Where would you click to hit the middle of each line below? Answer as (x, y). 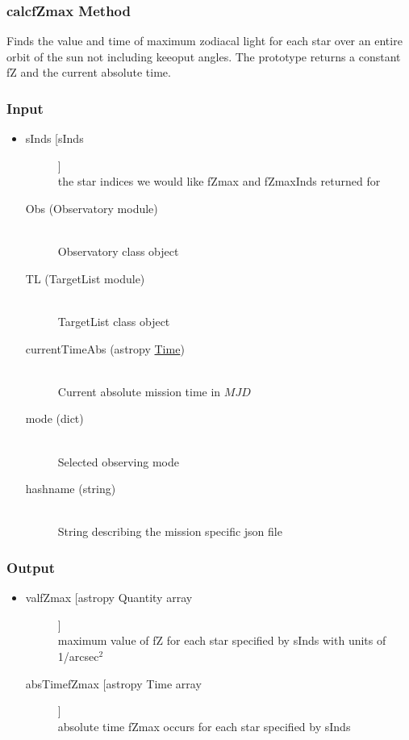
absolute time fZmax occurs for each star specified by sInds (204, 726)
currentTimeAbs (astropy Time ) (105, 348)
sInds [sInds (54, 138)
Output (31, 567)
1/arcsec (78, 656)
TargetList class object (114, 321)
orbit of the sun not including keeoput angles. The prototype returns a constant (204, 56)
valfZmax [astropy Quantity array (109, 598)
